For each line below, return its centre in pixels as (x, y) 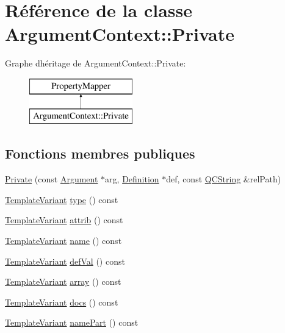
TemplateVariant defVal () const (65, 261)
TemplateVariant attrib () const (64, 220)
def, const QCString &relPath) (224, 179)
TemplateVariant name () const (63, 241)
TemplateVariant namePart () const (72, 322)
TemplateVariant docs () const (62, 302)
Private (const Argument (52, 179)
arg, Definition (132, 179)
